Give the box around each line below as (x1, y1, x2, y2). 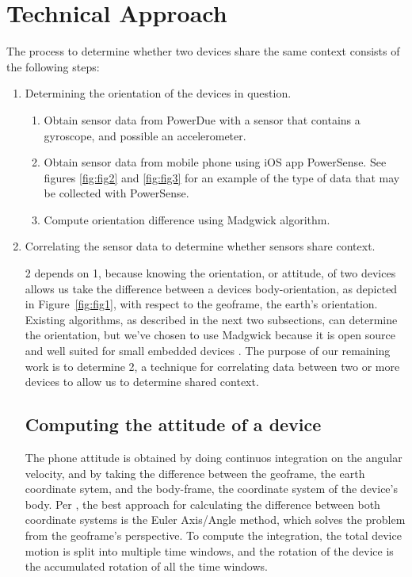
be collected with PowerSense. (44, 185, 189, 201)
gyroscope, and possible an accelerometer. (44, 127, 246, 143)
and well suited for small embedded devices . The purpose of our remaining (25, 342, 391, 359)
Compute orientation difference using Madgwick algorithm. (44, 211, 330, 227)
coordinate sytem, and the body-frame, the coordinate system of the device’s (25, 480, 398, 497)
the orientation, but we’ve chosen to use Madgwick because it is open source (25, 327, 395, 343)
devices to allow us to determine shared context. (25, 373, 259, 390)
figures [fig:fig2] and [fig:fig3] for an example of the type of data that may (44, 169, 400, 185)
